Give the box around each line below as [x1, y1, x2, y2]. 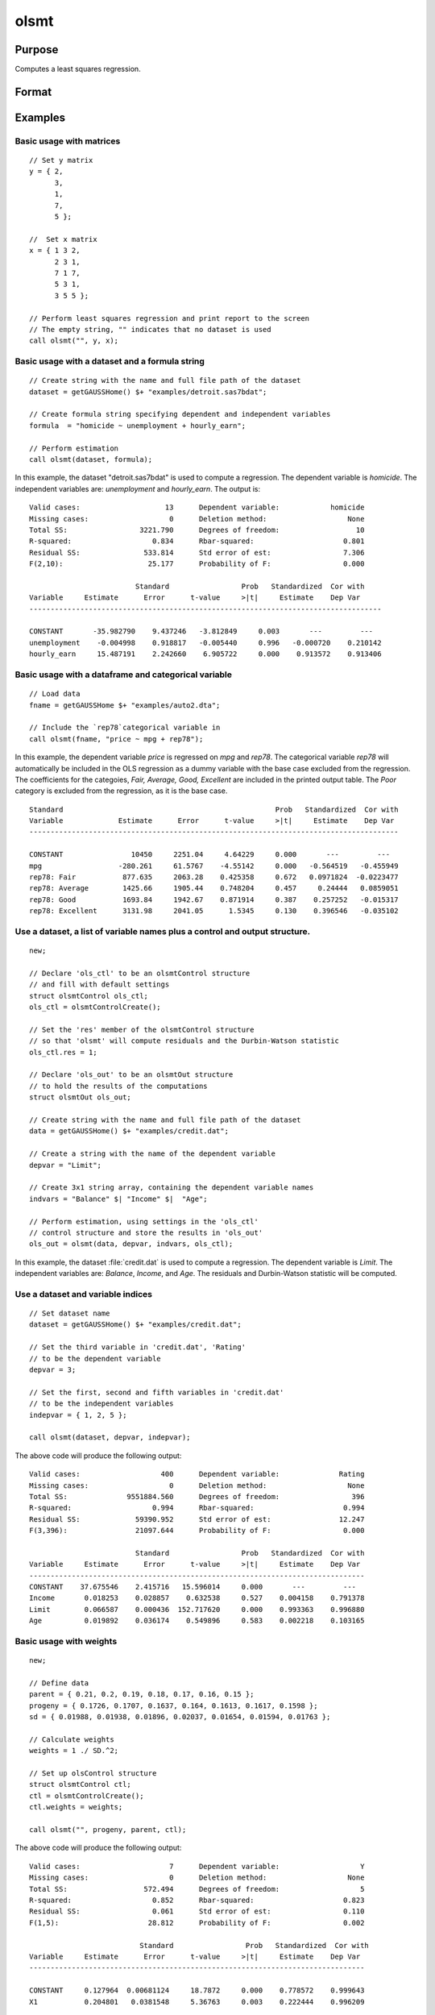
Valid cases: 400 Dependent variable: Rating [29, 1469, 365, 1479]
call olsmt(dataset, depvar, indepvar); [29, 1433, 191, 1442]
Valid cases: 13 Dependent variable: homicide [29, 503, 365, 512]
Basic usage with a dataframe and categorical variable [14, 669, 233, 680]
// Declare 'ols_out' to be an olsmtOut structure [29, 1070, 234, 1079]
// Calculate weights [29, 1735, 114, 1744]
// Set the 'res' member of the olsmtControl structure [29, 1024, 255, 1034]
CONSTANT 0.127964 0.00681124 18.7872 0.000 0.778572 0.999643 [29, 1986, 365, 1995]
